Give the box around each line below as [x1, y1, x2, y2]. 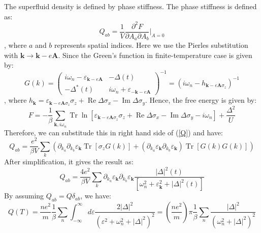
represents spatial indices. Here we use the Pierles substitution [54, 40, 248, 50]
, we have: [80, 190, 111, 201]
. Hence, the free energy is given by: [145, 95, 257, 105]
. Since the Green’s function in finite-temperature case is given [58, 49, 252, 60]
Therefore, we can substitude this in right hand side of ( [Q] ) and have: [4, 127, 223, 137]
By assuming [4, 190, 44, 201]
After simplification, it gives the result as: [4, 156, 134, 167]
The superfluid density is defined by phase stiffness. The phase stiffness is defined [4, 1, 257, 11]
